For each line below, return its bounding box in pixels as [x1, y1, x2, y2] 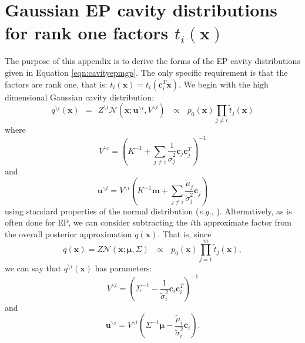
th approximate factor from [193, 216, 291, 228]
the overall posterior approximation [5, 227, 132, 240]
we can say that [5, 262, 62, 274]
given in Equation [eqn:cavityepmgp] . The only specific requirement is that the [5, 66, 288, 78]
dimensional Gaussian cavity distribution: [5, 90, 155, 103]
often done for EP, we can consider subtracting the [5, 216, 188, 228]
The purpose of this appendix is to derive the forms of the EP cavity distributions [5, 55, 300, 67]
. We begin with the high [178, 78, 269, 90]
